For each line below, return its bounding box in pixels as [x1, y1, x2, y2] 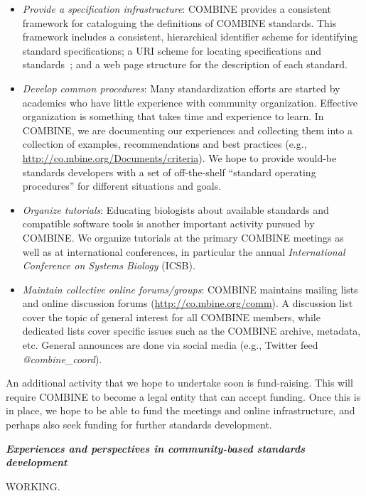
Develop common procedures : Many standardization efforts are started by [22, 80, 340, 95]
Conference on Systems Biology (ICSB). [22, 258, 195, 273]
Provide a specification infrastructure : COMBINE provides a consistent [22, 1, 331, 16]
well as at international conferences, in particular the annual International [22, 244, 345, 259]
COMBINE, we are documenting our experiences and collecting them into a [22, 122, 352, 137]
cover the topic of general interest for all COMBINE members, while [22, 309, 321, 324]
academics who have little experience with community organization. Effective [22, 95, 358, 109]
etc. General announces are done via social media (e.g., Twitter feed [22, 338, 318, 352]
